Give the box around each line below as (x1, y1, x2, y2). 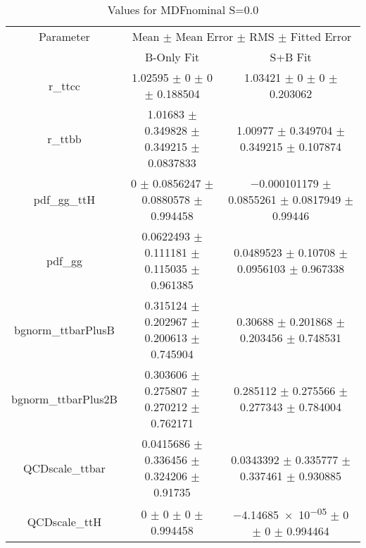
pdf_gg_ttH (33, 191, 96, 207)
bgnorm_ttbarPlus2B (11, 390, 118, 407)
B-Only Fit (144, 49, 200, 65)
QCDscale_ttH (27, 513, 102, 530)
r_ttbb (47, 130, 82, 147)
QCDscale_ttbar (23, 459, 106, 476)
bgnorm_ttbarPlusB (14, 321, 115, 338)
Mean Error (175, 28, 234, 44)
